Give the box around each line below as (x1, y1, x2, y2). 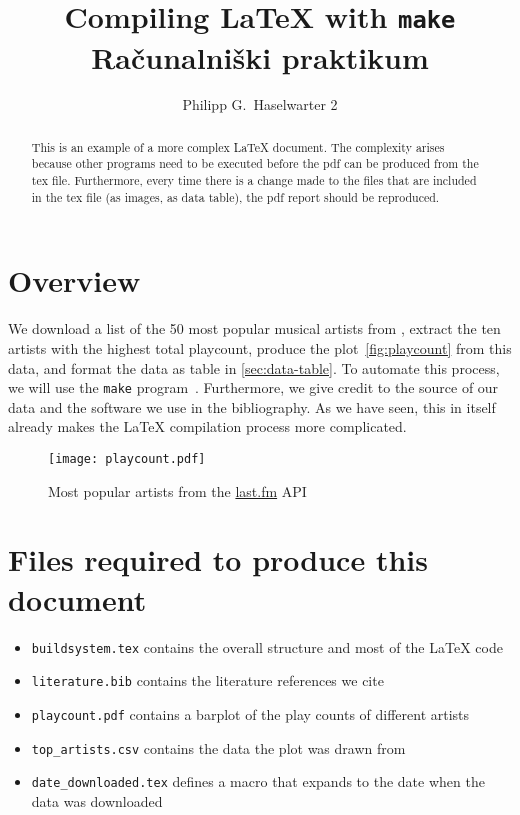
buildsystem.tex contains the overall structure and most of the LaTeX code (31, 636, 503, 657)
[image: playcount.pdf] (48, 452, 206, 467)
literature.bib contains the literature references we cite (31, 670, 384, 691)
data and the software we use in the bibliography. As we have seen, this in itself (8, 396, 496, 417)
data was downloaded (31, 790, 163, 811)
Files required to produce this (8, 539, 428, 580)
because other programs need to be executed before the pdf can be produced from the (31, 155, 479, 172)
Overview (8, 260, 141, 301)
